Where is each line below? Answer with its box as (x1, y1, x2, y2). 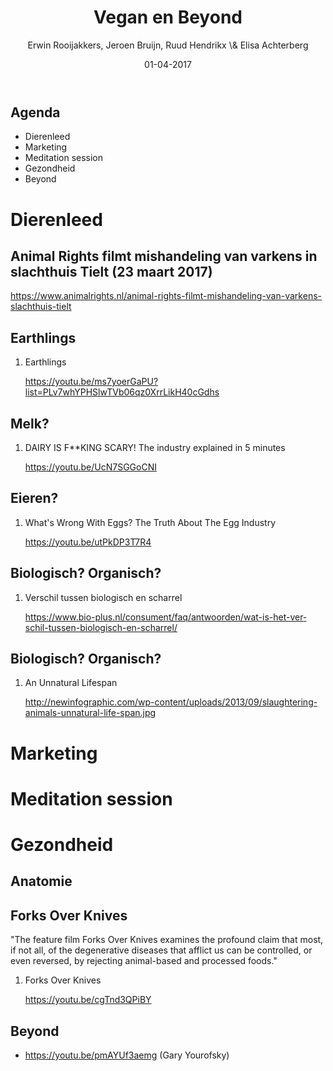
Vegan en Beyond (93, 6, 243, 29)
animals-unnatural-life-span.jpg (24, 707, 157, 719)
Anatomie (10, 873, 73, 890)
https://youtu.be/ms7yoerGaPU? (24, 376, 159, 388)
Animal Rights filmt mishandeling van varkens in (10, 247, 318, 265)
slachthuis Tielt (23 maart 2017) (10, 263, 213, 280)
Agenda (10, 104, 61, 121)
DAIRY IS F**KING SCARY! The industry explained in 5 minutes (24, 441, 286, 453)
